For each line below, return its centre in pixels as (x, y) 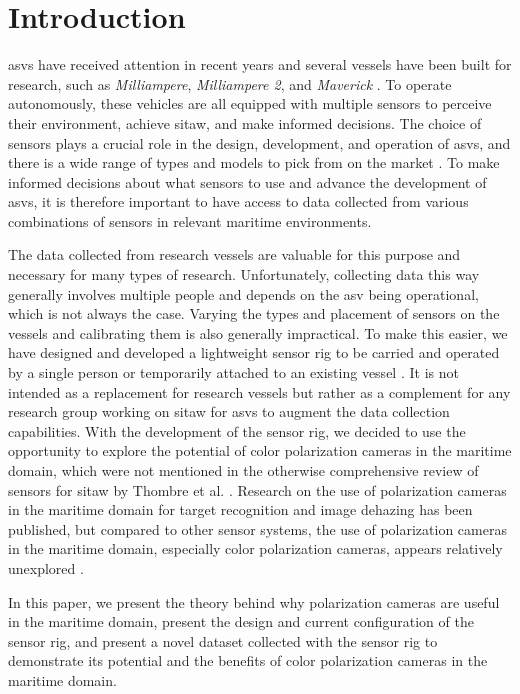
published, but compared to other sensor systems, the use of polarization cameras (257, 528)
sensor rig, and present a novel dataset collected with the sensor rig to (223, 640)
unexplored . (46, 567)
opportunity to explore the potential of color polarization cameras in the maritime (260, 450)
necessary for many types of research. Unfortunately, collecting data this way (244, 274)
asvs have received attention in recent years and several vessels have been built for (260, 64)
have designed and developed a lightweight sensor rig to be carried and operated (254, 352)
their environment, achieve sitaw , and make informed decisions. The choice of (245, 122)
